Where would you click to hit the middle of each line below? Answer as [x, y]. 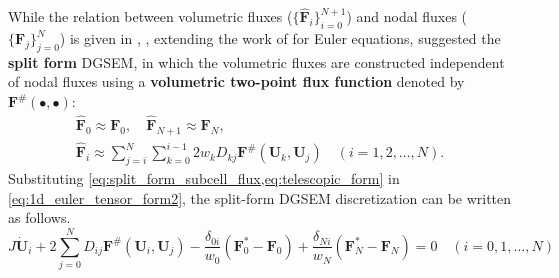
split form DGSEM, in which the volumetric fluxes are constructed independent [256, 61]
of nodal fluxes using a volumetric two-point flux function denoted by [236, 81]
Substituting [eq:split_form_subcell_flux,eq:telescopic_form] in [204, 177]
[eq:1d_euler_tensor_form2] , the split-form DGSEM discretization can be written [260, 197]
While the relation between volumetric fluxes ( [150, 16]
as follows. [39, 217]
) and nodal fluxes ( [407, 16]
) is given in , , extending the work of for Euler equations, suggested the [280, 38]
